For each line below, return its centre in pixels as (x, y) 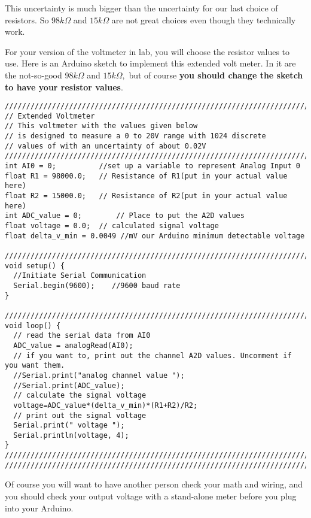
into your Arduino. (39, 508)
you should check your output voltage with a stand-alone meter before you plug (151, 496)
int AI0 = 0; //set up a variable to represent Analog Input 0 (153, 166)
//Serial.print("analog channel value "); (99, 375)
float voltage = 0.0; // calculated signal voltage (112, 226)
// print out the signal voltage (80, 415)
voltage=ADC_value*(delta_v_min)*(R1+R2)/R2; (106, 405)
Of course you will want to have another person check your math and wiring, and (154, 484)
